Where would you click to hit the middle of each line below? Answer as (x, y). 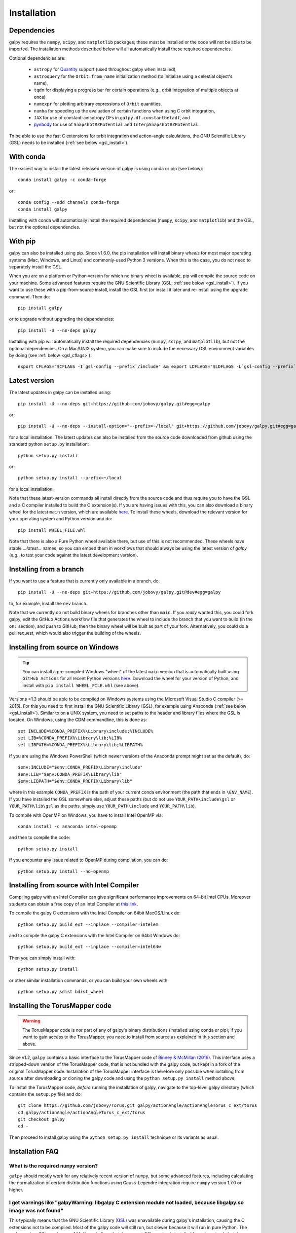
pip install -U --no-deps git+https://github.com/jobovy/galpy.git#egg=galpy (114, 404)
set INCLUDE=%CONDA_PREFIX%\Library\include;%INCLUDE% (86, 731)
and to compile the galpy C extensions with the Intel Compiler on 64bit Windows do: (94, 936)
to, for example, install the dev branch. (48, 603)
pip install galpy (40, 308)
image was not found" (36, 1210)
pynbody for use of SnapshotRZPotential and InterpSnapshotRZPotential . (117, 125)
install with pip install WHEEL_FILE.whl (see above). (81, 685)
